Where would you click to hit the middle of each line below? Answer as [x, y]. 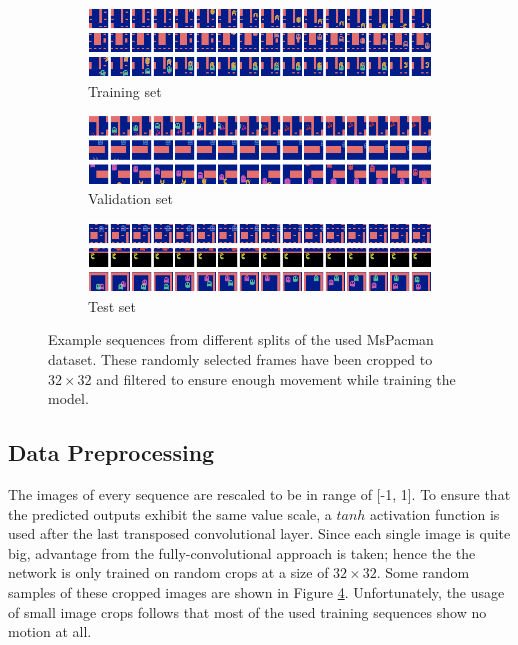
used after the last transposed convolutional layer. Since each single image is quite [259, 533]
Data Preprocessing [111, 452]
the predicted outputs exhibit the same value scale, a [170, 513]
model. [68, 398]
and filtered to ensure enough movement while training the [276, 378]
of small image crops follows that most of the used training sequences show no [247, 611]
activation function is [435, 513]
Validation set [130, 198]
